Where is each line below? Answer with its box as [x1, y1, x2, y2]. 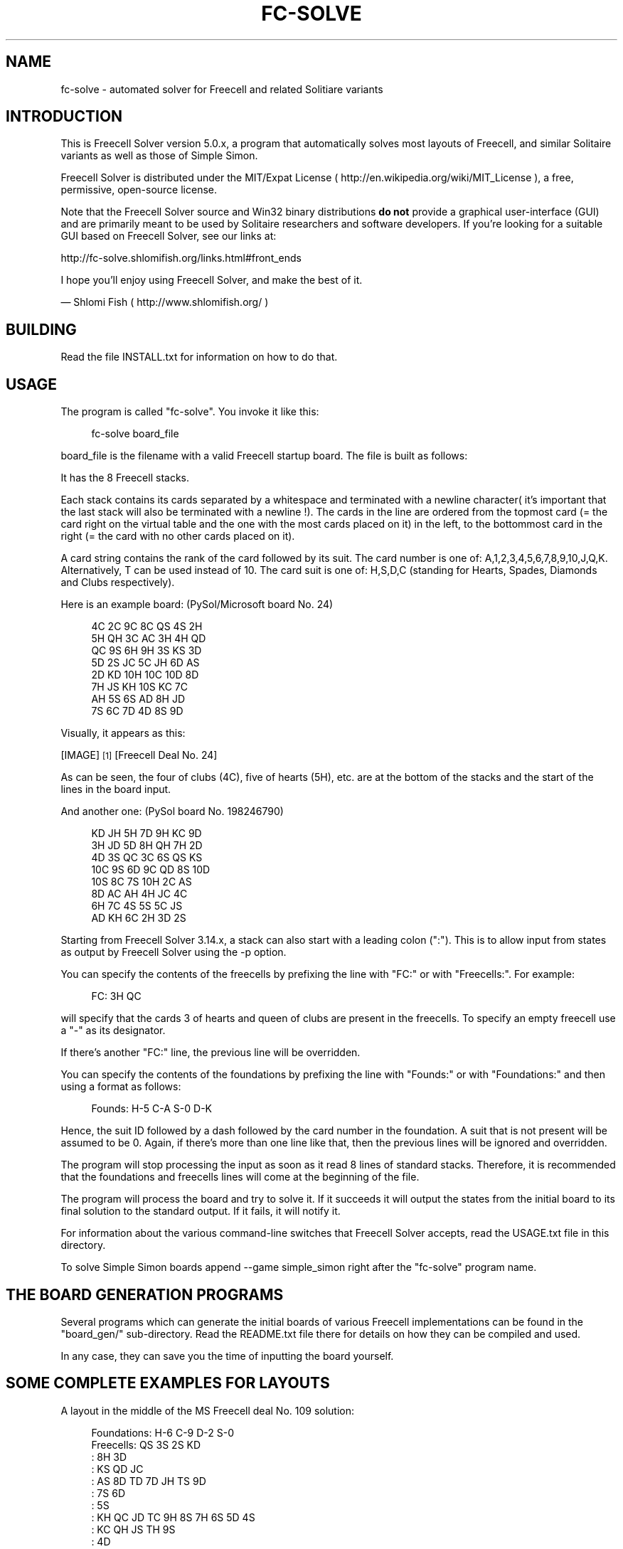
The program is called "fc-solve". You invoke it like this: [60, 405, 319, 418]
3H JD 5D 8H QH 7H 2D [91, 839, 203, 852]
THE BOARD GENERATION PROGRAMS [6, 1285, 284, 1304]
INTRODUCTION [6, 107, 123, 126]
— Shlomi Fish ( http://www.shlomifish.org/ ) [60, 296, 269, 309]
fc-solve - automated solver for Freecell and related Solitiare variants [60, 82, 383, 95]
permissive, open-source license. [60, 183, 218, 196]
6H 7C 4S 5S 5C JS [91, 900, 183, 912]
